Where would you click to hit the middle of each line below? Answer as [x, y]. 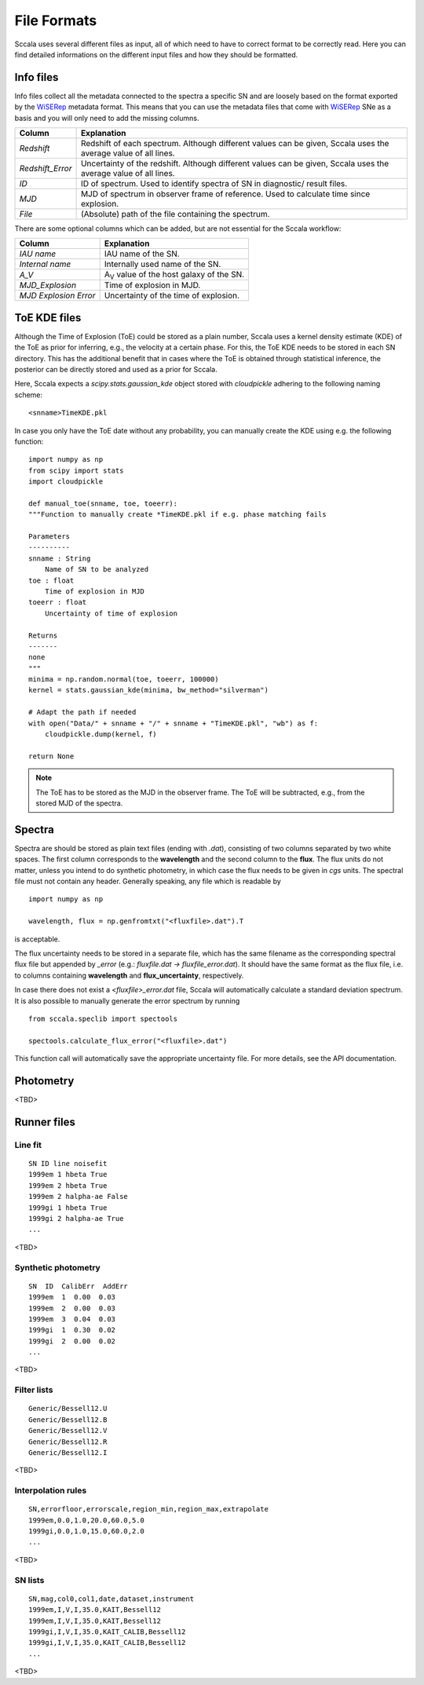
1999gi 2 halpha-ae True [76, 1218]
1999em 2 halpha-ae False [79, 1197]
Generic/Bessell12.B [68, 1420]
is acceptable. [37, 939]
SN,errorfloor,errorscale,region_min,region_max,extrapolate [148, 1509]
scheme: [29, 395]
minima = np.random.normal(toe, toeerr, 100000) [124, 680]
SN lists [29, 1580]
